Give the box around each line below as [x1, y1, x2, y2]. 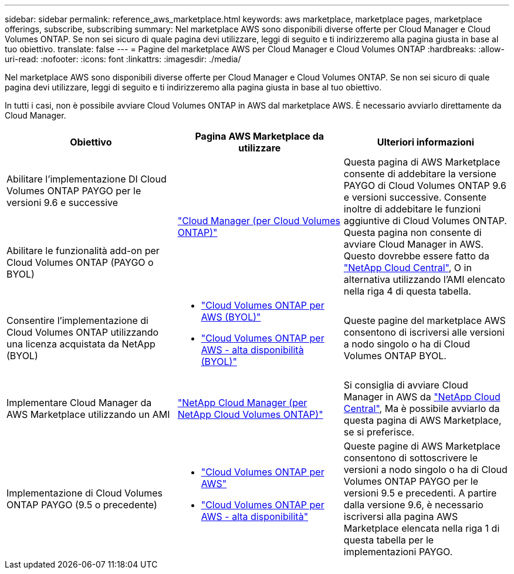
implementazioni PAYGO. [343, 546, 453, 558]
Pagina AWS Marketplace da [195, 130, 324, 142]
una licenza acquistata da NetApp [6, 338, 155, 350]
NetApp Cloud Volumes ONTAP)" [177, 408, 323, 420]
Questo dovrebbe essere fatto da [343, 250, 490, 262]
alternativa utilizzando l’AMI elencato [343, 274, 505, 285]
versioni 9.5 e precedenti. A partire [343, 487, 497, 499]
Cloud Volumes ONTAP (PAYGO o [6, 256, 154, 268]
